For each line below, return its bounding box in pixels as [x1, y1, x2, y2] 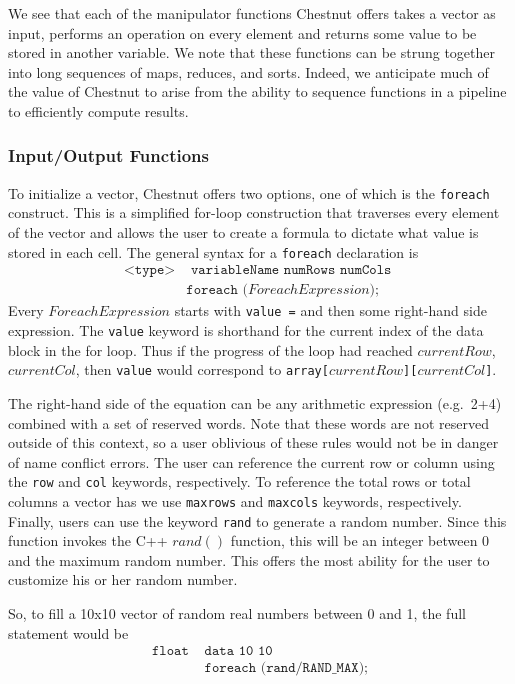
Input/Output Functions [8, 143, 209, 168]
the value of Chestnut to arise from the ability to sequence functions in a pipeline [8, 81, 507, 102]
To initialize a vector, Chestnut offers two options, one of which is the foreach [8, 182, 490, 203]
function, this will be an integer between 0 [230, 530, 490, 551]
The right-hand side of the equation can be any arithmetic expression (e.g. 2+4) [8, 392, 502, 413]
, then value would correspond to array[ [75, 359, 329, 380]
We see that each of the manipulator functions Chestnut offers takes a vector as [8, 3, 496, 23]
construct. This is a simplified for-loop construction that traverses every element [8, 202, 500, 223]
